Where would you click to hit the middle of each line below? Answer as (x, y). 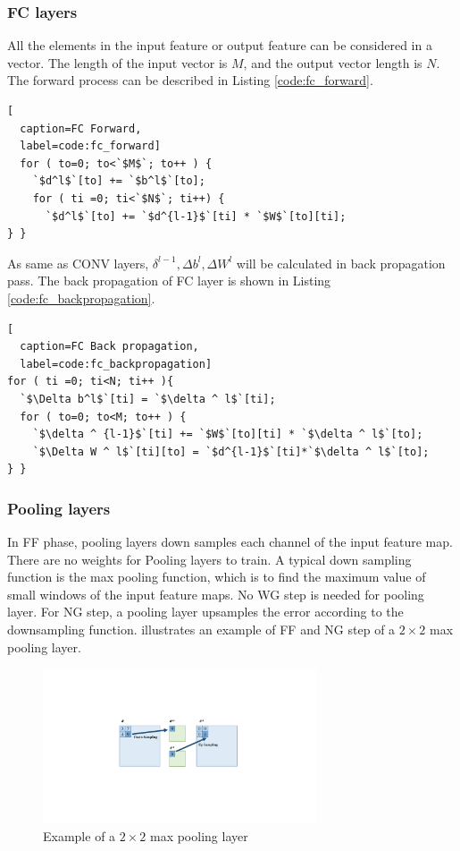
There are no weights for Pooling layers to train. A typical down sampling (209, 559)
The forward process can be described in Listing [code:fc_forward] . (190, 80)
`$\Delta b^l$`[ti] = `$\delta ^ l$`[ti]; (148, 399)
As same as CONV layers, (78, 263)
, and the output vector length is (333, 62)
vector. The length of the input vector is (117, 62)
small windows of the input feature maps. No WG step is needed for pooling (216, 594)
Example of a (79, 835)
